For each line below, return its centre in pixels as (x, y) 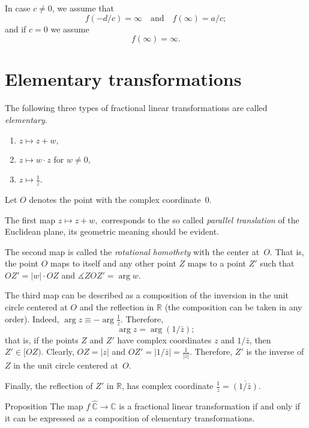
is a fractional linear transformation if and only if (210, 406)
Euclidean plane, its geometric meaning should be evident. (112, 231)
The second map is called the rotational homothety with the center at (132, 251)
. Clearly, (58, 351)
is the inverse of (275, 351)
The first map (30, 219)
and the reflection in (117, 307)
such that (277, 263)
